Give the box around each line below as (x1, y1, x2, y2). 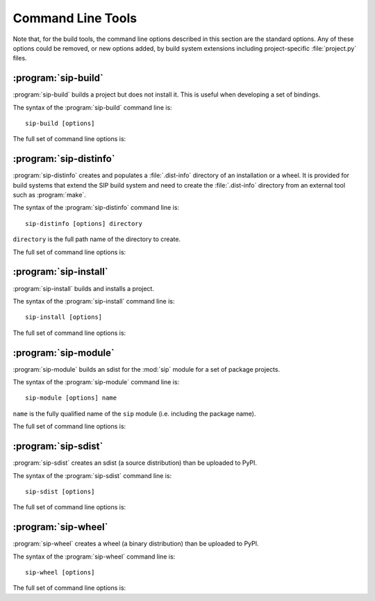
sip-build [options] (25, 120, 95, 128)
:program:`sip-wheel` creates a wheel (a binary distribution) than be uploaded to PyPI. (12, 539, 260, 548)
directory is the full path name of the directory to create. (12, 235, 181, 243)
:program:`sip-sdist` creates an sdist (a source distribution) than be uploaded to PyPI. (12, 459, 257, 467)
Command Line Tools (12, 10, 137, 26)
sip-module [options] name (25, 394, 117, 402)
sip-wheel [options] (25, 568, 95, 576)
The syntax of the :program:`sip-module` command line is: (12, 378, 180, 386)
